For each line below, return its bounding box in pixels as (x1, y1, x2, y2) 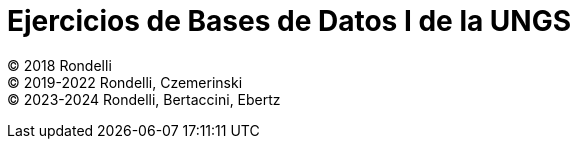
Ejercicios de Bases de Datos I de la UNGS (7, 4, 572, 38)
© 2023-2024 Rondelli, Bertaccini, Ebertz (7, 90, 281, 108)
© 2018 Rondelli (7, 56, 112, 74)
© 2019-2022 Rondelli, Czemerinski (7, 73, 243, 91)
